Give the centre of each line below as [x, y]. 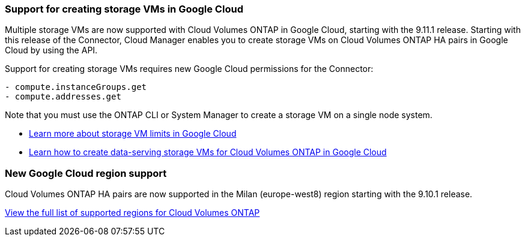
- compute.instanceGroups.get [76, 87]
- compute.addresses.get [63, 97]
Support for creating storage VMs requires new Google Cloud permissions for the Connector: [189, 69]
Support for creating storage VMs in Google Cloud [124, 9]
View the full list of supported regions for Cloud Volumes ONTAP [132, 213]
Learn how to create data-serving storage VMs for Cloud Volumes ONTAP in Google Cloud [208, 152]
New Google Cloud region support [86, 173]
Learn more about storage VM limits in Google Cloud [133, 134]
